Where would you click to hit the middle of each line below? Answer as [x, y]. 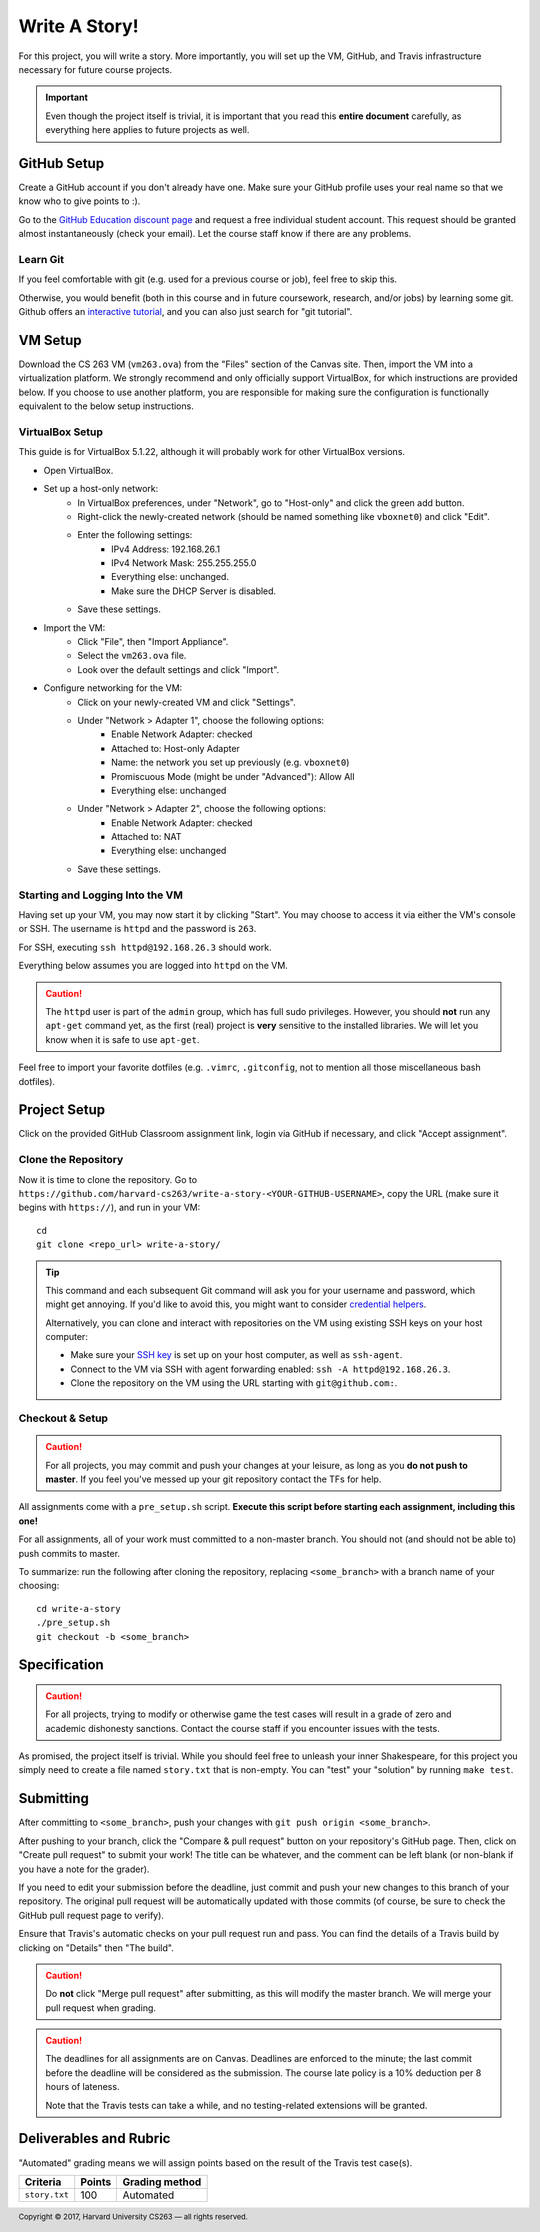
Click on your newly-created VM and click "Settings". [187, 702]
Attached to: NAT [146, 837]
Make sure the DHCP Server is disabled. [194, 591]
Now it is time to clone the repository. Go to [108, 1179]
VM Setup [50, 340]
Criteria [43, 2182]
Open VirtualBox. [78, 470]
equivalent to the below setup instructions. [106, 406]
